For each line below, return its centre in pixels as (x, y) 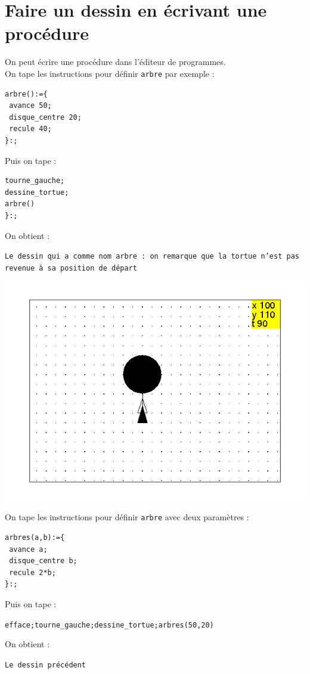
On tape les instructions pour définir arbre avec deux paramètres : (127, 517)
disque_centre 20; (45, 117)
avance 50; (30, 106)
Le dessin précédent (46, 665)
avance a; (28, 549)
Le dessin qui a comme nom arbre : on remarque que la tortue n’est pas (152, 257)
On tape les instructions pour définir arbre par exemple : (110, 73)
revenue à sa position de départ (71, 268)
